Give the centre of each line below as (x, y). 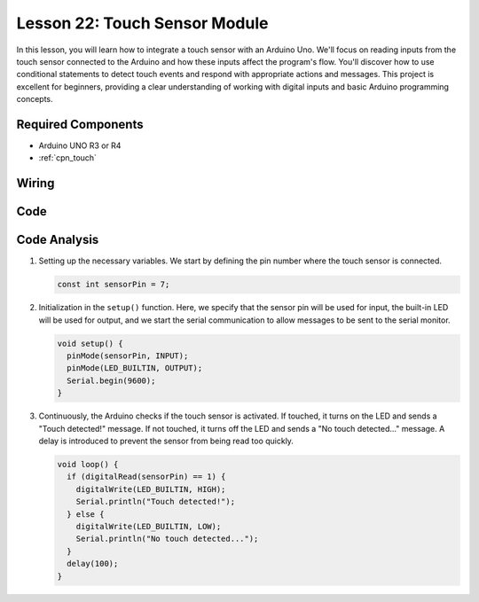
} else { (86, 514)
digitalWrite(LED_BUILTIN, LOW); (149, 526)
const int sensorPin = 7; (114, 285)
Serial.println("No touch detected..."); (167, 539)
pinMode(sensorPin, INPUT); (128, 356)
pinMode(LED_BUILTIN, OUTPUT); (135, 368)
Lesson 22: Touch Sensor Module (142, 23)
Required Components (80, 124)
